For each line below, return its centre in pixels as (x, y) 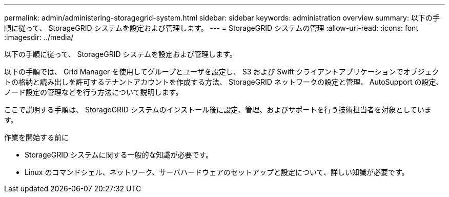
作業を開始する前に (36, 137)
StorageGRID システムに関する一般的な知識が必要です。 (119, 155)
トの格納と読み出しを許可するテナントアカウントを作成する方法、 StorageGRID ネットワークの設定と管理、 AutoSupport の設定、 (224, 82)
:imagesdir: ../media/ (39, 37)
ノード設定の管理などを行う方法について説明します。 (94, 92)
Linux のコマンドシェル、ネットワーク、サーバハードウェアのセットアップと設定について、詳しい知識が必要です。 (217, 172)
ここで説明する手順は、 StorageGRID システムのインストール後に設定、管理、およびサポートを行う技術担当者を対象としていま (218, 110)
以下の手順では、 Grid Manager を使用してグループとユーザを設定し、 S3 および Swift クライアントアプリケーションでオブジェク (222, 72)
